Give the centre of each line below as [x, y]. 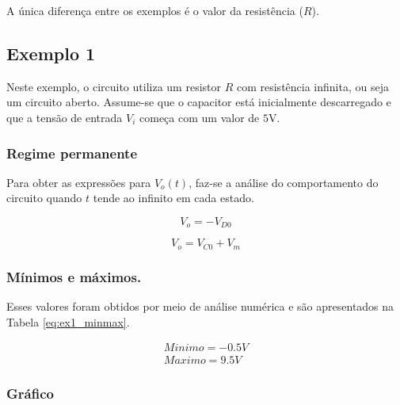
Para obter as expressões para [79, 182]
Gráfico [30, 394]
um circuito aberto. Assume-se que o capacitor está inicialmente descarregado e [199, 102]
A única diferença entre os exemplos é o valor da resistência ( [155, 10]
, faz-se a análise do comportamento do [284, 182]
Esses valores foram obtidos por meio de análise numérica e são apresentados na [200, 306]
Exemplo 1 [51, 53]
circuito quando [44, 198]
